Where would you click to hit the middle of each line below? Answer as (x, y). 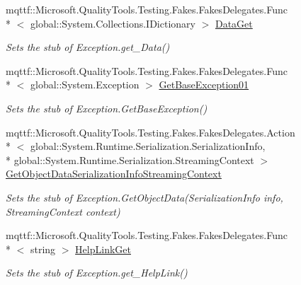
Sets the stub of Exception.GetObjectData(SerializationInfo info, (144, 197)
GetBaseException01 (204, 85)
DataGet (234, 23)
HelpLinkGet (103, 249)
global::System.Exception (85, 85)
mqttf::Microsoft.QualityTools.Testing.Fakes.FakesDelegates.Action (150, 132)
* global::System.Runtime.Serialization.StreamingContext (130, 159)
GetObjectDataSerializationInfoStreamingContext (114, 174)
